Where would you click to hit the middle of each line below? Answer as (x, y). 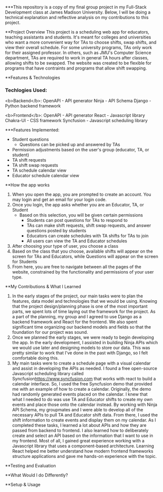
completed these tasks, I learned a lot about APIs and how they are (79, 425)
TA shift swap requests (35, 165)
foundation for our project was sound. (50, 332)
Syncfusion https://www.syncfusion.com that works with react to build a (84, 379)
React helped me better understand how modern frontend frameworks (82, 451)
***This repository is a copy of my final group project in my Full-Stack (76, 7)
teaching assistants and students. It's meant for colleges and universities (78, 37)
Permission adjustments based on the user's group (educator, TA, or (81, 150)
